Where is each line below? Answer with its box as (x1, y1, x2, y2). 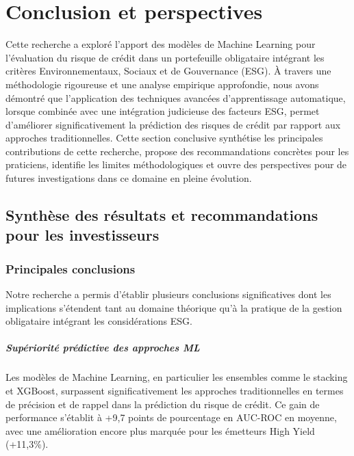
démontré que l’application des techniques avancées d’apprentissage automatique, (5, 90, 346, 105)
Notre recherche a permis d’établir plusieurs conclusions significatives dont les (5, 287, 331, 301)
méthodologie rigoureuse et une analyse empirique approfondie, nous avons (5, 77, 319, 91)
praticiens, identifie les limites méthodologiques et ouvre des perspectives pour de (5, 157, 347, 172)
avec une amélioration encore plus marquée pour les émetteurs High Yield (5, 423, 315, 438)
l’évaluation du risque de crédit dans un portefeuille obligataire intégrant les (5, 50, 325, 64)
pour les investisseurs (5, 224, 160, 245)
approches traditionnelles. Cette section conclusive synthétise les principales (5, 131, 323, 145)
